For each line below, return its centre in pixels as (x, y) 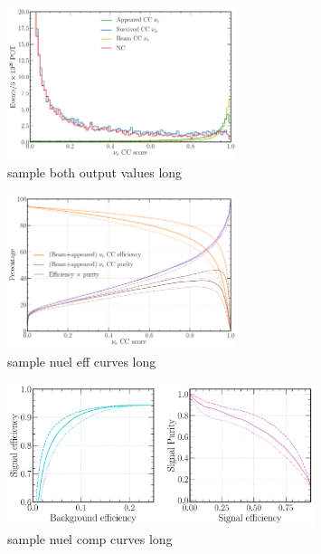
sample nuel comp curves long (90, 539)
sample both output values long (95, 172)
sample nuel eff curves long (82, 361)
